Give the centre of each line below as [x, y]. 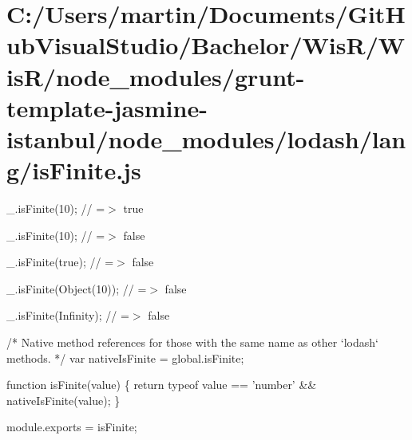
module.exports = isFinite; [72, 427]
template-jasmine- [107, 107]
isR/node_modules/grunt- [156, 76]
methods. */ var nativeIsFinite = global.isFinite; [125, 357]
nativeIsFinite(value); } [63, 400]
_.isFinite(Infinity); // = [68, 315]
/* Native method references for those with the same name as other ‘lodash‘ [192, 342]
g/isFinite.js [74, 170]
